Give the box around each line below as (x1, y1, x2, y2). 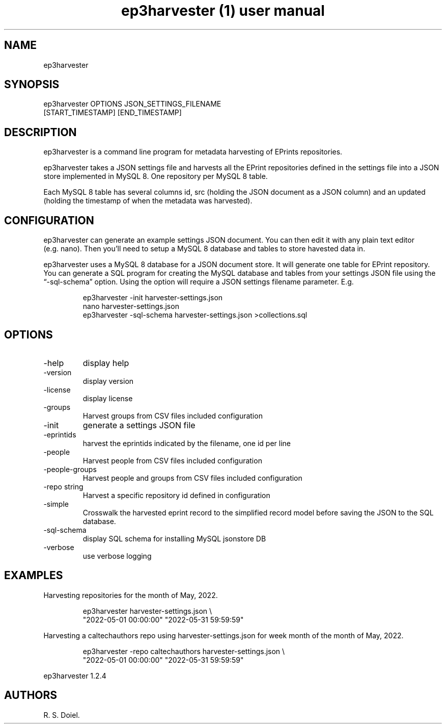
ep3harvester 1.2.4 (43, 671, 106, 680)
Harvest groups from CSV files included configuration (82, 411, 263, 420)
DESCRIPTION (4, 125, 77, 139)
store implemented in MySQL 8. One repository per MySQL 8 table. (43, 172, 268, 181)
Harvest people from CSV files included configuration (82, 456, 262, 465)
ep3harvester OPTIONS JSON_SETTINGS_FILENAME (43, 99, 221, 109)
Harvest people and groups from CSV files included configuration (82, 473, 302, 482)
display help (82, 357, 129, 368)
